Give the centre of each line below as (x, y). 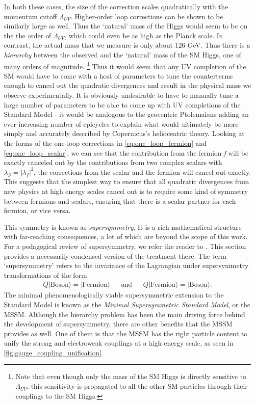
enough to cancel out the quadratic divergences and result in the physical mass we (127, 85)
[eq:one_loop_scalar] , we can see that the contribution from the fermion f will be (126, 152)
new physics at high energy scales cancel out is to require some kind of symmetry (126, 191)
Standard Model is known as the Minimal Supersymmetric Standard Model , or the (127, 304)
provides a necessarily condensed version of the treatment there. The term (115, 256)
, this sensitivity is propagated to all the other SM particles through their (137, 386)
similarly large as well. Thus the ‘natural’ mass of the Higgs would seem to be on (126, 26)
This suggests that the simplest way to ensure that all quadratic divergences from (127, 181)
